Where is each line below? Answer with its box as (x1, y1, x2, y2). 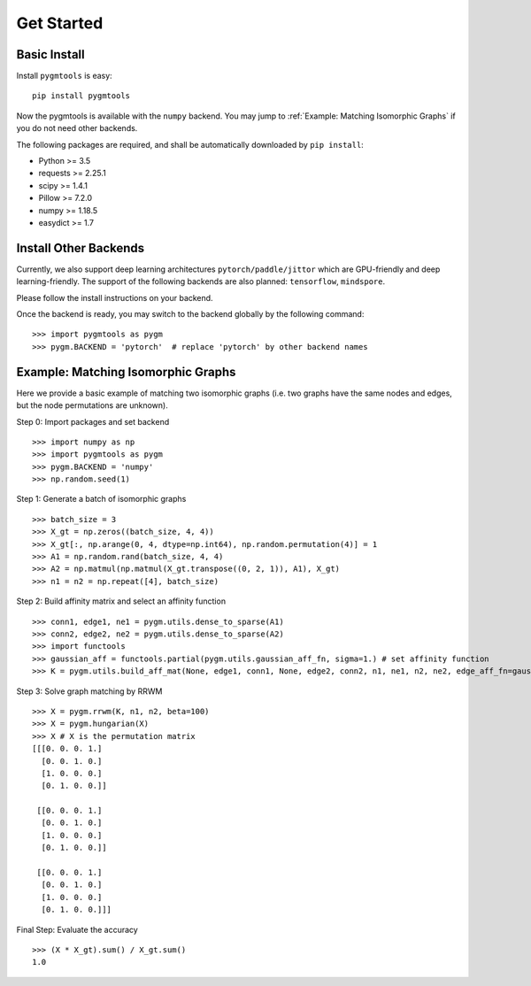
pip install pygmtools (32, 91, 131, 101)
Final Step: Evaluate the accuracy (16, 924, 139, 935)
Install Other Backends (16, 240, 145, 256)
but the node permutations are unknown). (16, 400, 168, 411)
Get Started (16, 13, 104, 33)
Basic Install (16, 47, 85, 62)
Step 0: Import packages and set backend (16, 416, 170, 427)
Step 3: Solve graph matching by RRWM (16, 686, 163, 697)
